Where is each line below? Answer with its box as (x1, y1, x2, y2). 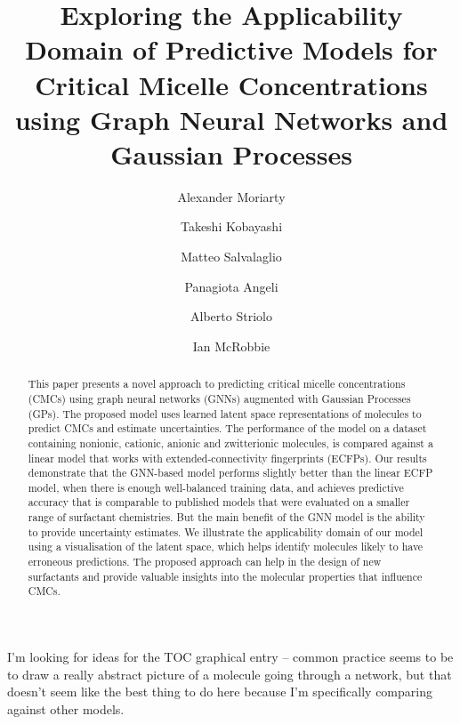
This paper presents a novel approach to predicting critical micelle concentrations (28, 376, 406, 391)
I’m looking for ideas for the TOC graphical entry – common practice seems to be (7, 648, 454, 666)
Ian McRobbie (192, 336, 270, 355)
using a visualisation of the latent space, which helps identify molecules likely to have (28, 539, 424, 554)
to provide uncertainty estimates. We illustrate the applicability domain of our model (28, 524, 424, 539)
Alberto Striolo (190, 307, 272, 326)
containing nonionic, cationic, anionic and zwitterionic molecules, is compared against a (28, 435, 433, 450)
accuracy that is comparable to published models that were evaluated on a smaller (28, 495, 410, 510)
